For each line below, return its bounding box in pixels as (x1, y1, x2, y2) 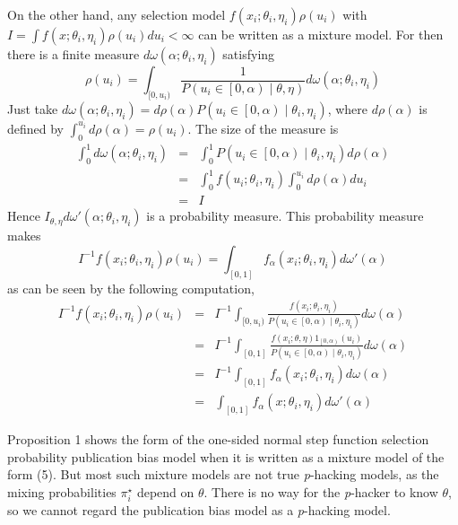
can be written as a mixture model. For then (198, 25, 444, 43)
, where (327, 99, 368, 118)
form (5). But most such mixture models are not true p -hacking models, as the (7, 465, 439, 484)
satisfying (222, 45, 275, 63)
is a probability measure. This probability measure (146, 206, 424, 225)
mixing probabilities (7, 482, 117, 501)
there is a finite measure (7, 45, 140, 63)
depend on (136, 482, 194, 501)
